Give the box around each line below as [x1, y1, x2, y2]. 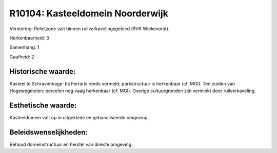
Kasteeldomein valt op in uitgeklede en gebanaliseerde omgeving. [9, 114, 149, 120]
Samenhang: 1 [9, 44, 39, 51]
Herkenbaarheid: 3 [9, 35, 49, 41]
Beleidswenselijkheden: [9, 128, 88, 137]
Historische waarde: [9, 67, 76, 76]
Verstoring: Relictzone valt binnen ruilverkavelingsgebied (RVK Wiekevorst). [9, 26, 170, 32]
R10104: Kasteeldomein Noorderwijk [9, 8, 169, 19]
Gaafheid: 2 [9, 54, 34, 60]
